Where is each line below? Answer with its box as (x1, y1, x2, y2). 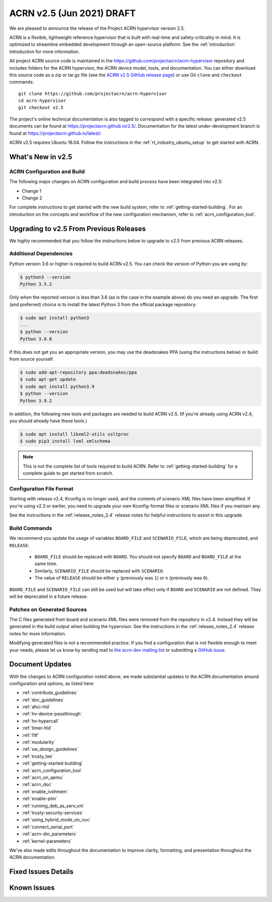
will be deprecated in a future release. (9, 593, 88, 599)
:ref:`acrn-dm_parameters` (22, 831, 78, 837)
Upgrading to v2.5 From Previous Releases (9, 224, 146, 233)
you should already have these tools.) (9, 418, 88, 424)
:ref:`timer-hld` (22, 725, 52, 731)
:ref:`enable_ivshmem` (22, 788, 69, 795)
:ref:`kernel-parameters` (22, 838, 73, 844)
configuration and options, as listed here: (9, 680, 95, 686)
